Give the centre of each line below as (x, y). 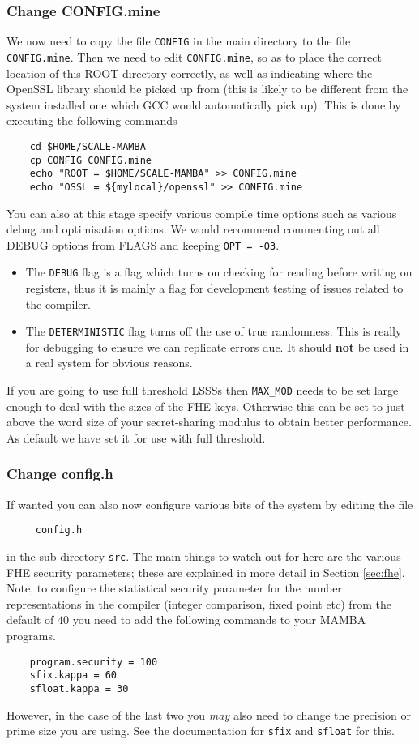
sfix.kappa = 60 (73, 676)
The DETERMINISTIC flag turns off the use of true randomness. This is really (214, 331)
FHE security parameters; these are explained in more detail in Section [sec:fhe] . (206, 572)
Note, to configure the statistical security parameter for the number (174, 588)
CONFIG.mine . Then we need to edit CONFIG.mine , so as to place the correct (194, 56)
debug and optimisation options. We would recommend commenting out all (193, 229)
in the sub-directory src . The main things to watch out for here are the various (204, 556)
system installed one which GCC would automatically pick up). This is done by (204, 104)
